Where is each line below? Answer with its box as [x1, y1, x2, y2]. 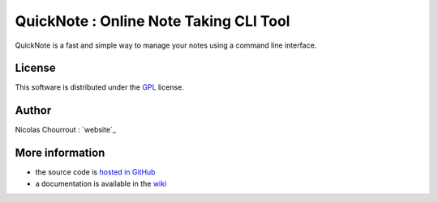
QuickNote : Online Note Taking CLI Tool [15, 12, 290, 30]
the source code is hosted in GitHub [35, 167, 156, 177]
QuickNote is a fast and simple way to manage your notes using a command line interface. [15, 40, 317, 50]
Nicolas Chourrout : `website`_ [15, 125, 117, 135]
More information [15, 146, 105, 160]
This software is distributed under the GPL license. [15, 82, 184, 92]
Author [15, 103, 52, 117]
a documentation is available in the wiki [35, 179, 167, 188]
